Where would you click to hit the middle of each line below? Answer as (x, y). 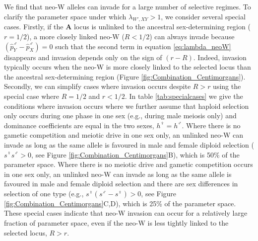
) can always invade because (192, 36)
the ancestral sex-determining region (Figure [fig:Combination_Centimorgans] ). (125, 76)
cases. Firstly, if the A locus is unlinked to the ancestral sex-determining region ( (127, 27)
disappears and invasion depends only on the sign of (83, 57)
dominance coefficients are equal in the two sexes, (79, 125)
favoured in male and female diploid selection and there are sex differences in (121, 184)
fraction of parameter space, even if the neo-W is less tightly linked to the (116, 223)
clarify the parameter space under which (65, 16)
